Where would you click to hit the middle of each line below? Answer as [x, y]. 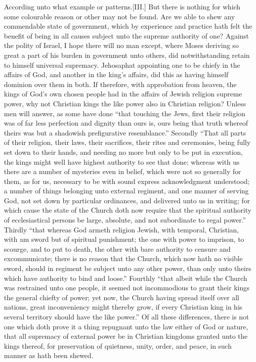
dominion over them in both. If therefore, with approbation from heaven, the [120, 84]
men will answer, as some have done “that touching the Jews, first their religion [125, 113]
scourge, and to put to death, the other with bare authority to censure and [117, 249]
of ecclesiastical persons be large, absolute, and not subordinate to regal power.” [125, 220]
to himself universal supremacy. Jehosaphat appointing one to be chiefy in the [122, 65]
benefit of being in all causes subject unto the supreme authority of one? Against [127, 35]
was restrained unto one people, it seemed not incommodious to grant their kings [127, 288]
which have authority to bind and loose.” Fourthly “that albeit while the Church [126, 278]
